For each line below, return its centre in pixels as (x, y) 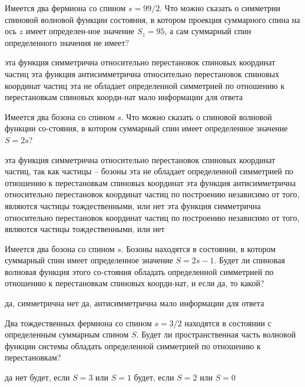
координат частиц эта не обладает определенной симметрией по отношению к (145, 85)
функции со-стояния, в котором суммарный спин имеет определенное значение (146, 128)
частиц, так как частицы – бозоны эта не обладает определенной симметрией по (149, 171)
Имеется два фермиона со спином (65, 8)
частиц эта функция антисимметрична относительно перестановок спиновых (142, 73)
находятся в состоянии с (228, 322)
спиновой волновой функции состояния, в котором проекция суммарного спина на (152, 19)
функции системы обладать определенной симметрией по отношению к (133, 345)
